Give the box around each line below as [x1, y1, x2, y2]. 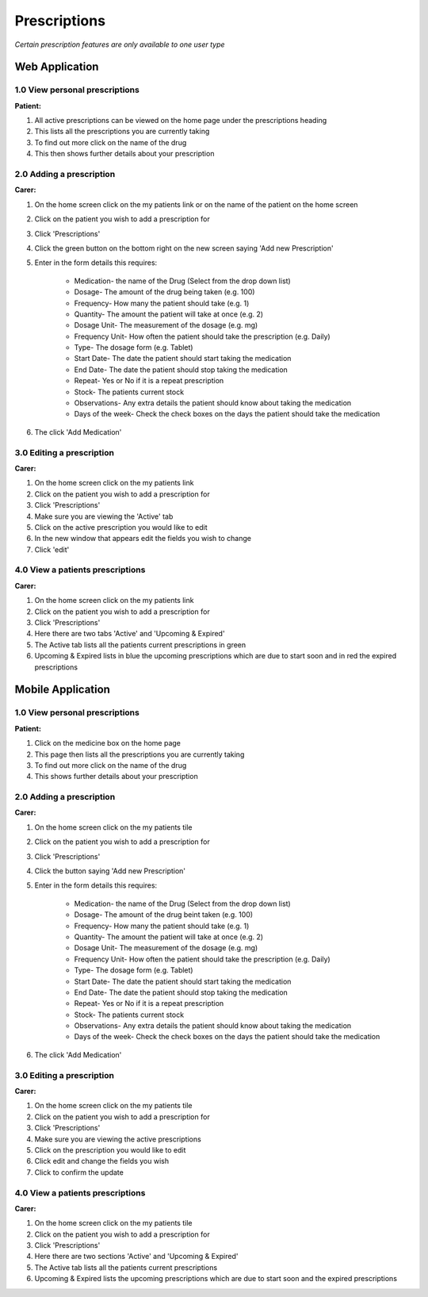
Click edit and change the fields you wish [34, 1157, 170, 1166]
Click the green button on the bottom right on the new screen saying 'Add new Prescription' [34, 243, 334, 253]
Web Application [14, 60, 99, 74]
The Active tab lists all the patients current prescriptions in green [34, 639, 246, 650]
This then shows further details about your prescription [34, 149, 215, 159]
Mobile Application [14, 683, 111, 696]
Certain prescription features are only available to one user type [14, 40, 225, 49]
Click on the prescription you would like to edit [34, 1145, 186, 1154]
